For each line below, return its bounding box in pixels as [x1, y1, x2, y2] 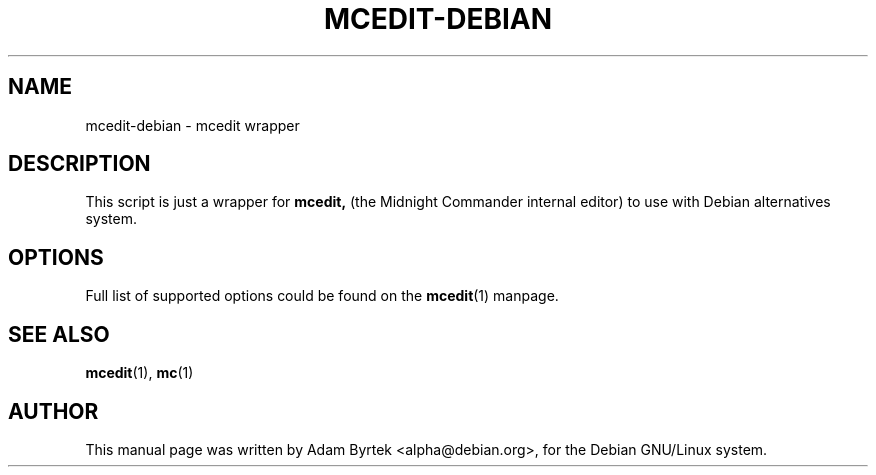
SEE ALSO [8, 321, 110, 347]
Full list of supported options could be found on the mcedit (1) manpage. [85, 287, 559, 305]
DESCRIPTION [8, 151, 151, 177]
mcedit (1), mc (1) [85, 364, 194, 382]
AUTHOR [8, 398, 99, 424]
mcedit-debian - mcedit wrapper [85, 116, 300, 134]
